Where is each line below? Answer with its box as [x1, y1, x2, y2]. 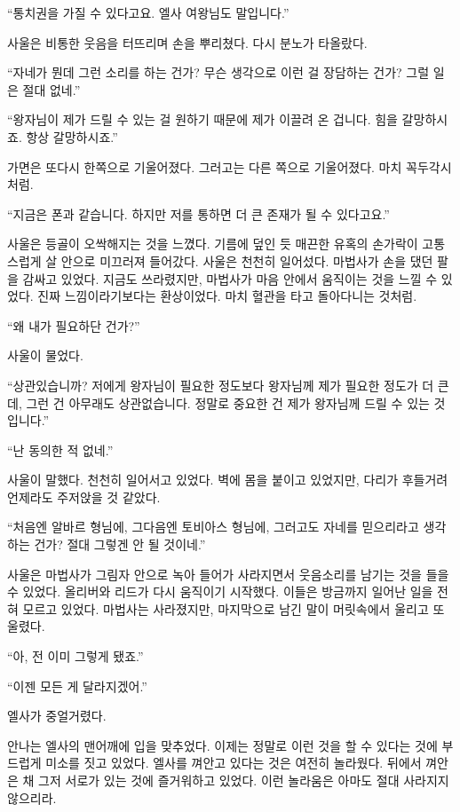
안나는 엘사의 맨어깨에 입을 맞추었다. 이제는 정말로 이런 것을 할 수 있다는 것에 [7, 736, 438, 754]
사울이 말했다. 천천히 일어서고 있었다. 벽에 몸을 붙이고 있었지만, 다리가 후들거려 [7, 470, 448, 489]
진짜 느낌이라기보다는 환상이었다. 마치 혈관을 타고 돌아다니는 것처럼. [37, 287, 417, 305]
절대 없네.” [22, 80, 81, 99]
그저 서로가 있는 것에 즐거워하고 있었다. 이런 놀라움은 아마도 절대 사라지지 [38, 771, 449, 789]
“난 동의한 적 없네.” [7, 440, 114, 459]
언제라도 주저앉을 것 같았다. [7, 487, 161, 506]
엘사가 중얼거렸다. [7, 706, 107, 725]
